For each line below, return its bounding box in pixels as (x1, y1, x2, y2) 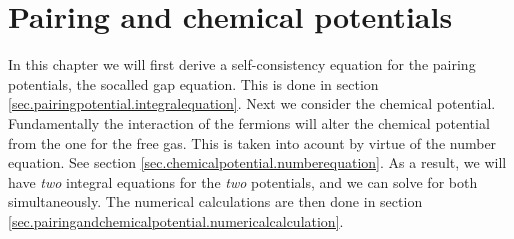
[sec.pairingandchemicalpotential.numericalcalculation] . (8, 210, 344, 231)
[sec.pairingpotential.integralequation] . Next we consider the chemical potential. (8, 93, 496, 114)
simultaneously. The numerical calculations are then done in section (8, 191, 423, 212)
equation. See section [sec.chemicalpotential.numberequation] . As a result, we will (8, 152, 507, 173)
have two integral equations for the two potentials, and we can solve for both (8, 171, 478, 192)
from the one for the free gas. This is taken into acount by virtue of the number (8, 132, 497, 153)
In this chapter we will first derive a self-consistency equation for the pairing (8, 54, 476, 75)
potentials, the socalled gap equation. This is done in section (8, 73, 379, 94)
